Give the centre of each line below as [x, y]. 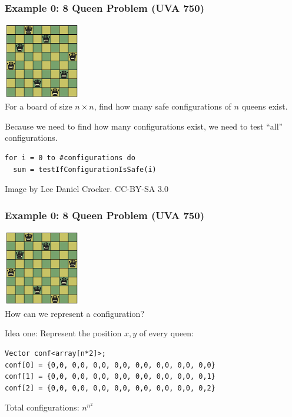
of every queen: [166, 333]
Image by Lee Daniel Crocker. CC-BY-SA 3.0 [87, 189]
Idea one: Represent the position [63, 333]
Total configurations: [42, 407]
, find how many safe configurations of [162, 106]
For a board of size [39, 106]
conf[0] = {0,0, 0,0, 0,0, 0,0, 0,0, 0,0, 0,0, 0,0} [110, 365]
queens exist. [265, 106]
